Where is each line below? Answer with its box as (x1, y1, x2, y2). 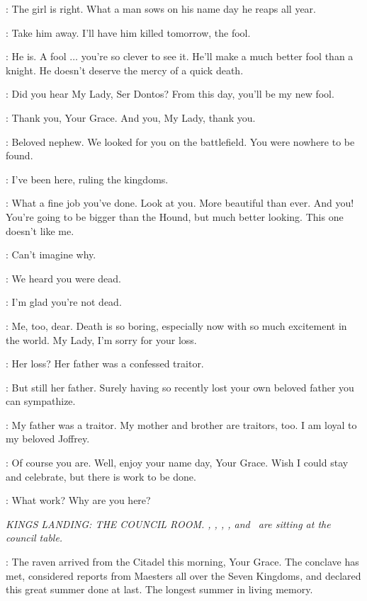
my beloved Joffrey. (6, 431, 90, 446)
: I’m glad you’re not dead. (6, 294, 122, 309)
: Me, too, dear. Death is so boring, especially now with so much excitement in (6, 318, 347, 333)
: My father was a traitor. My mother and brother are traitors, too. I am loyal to (6, 417, 357, 432)
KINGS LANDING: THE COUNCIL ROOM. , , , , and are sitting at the (6, 516, 331, 531)
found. (6, 148, 33, 163)
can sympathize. (6, 394, 76, 408)
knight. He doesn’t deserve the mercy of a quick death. (6, 62, 244, 77)
